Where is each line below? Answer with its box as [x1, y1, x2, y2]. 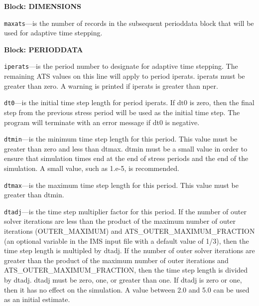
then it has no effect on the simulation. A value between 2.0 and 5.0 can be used [4, 284, 250, 295]
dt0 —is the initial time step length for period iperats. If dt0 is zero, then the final [4, 97, 255, 108]
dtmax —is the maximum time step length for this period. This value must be [4, 179, 239, 190]
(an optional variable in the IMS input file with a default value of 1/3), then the [4, 235, 249, 246]
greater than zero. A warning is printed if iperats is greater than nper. [4, 80, 218, 91]
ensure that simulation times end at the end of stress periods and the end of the [4, 153, 249, 163]
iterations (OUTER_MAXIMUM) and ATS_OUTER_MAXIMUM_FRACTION [4, 226, 255, 236]
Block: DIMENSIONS [4, 1, 82, 11]
